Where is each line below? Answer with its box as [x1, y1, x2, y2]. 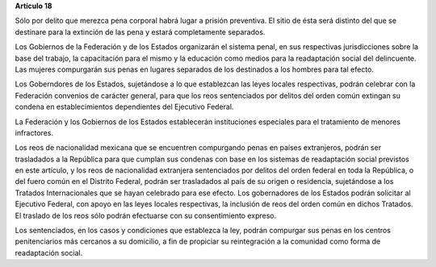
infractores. [15, 127, 54, 137]
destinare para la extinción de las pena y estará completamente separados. [15, 27, 266, 36]
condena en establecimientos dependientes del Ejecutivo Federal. [15, 102, 234, 112]
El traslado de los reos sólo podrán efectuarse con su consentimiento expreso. [15, 211, 277, 220]
